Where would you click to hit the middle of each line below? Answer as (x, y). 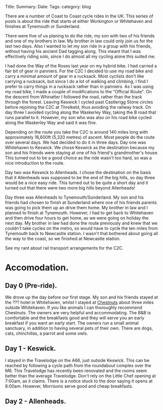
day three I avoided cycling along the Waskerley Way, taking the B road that (81, 112)
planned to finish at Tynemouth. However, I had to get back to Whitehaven (79, 213)
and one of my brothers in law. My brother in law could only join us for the (79, 41)
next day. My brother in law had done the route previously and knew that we (81, 223)
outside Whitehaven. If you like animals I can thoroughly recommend (74, 307)
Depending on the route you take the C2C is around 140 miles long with (77, 132)
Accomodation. (37, 268)
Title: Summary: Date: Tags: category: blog (48, 7)
